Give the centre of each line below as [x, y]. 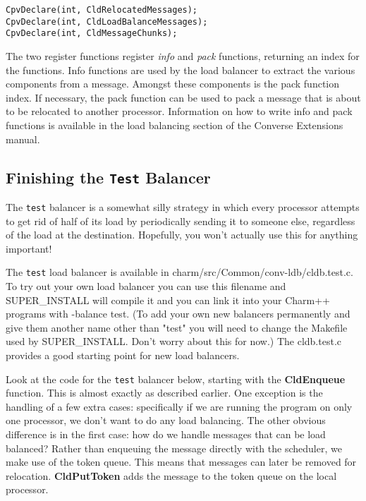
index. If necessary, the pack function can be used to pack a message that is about [183, 97]
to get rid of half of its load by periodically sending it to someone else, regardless [181, 221]
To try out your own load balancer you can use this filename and [146, 286]
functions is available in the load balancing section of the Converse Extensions [175, 125]
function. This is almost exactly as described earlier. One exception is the [164, 393]
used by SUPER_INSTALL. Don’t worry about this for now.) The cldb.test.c [173, 341]
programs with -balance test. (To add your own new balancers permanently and [178, 314]
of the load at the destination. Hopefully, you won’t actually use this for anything [182, 235]
